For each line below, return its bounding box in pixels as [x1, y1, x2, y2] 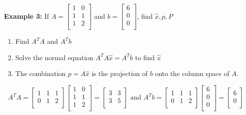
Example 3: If [4, 11, 49, 21]
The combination [15, 68, 66, 78]
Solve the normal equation [15, 52, 93, 62]
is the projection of [92, 68, 148, 78]
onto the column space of [155, 68, 230, 78]
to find [135, 52, 155, 62]
